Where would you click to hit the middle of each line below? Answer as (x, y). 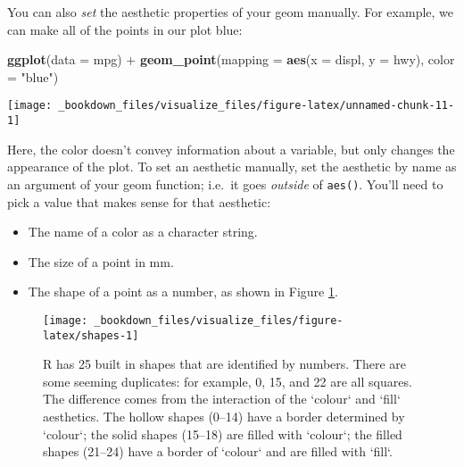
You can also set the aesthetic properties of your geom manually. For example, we (231, 12)
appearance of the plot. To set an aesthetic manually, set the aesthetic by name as (232, 167)
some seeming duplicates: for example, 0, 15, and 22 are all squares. (228, 381)
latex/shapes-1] (91, 335)
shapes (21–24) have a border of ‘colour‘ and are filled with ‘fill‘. (218, 451)
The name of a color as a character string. (143, 232)
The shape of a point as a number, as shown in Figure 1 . (183, 292)
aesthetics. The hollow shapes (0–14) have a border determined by (224, 416)
